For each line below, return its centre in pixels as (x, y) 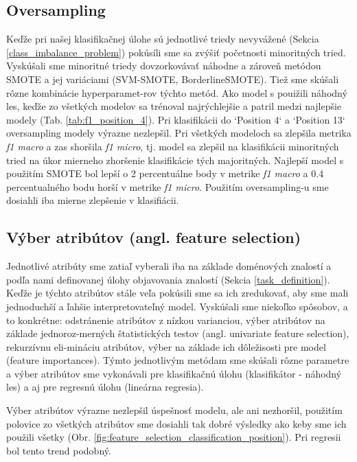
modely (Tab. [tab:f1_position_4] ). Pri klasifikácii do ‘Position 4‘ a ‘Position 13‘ (176, 119)
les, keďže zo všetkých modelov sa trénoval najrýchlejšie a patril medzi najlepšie (174, 106)
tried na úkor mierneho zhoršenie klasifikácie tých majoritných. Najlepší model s (175, 160)
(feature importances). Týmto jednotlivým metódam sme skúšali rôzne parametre (178, 360)
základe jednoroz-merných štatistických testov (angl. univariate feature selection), (178, 333)
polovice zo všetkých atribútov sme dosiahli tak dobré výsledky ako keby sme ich (176, 423)
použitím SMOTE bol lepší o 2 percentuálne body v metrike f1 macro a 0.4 (165, 173)
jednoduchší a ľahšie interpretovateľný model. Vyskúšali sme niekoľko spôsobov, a (177, 306)
